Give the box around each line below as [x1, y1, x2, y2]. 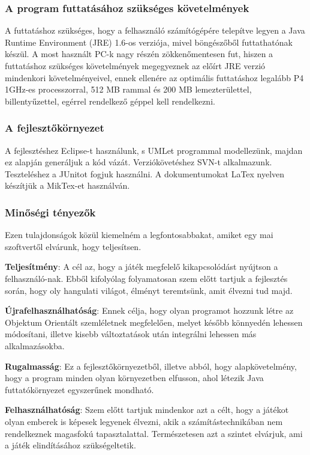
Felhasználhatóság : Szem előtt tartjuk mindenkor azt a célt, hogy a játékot [5, 403, 289, 416]
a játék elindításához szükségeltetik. [5, 439, 136, 451]
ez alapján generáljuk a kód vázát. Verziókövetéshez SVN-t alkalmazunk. [5, 156, 272, 168]
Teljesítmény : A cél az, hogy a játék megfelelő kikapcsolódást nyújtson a [5, 260, 278, 273]
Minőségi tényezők [5, 204, 96, 219]
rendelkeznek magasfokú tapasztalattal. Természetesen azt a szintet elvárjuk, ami [5, 427, 303, 439]
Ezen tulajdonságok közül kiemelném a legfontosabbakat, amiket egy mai [5, 228, 273, 241]
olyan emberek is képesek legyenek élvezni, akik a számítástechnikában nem [5, 415, 283, 427]
